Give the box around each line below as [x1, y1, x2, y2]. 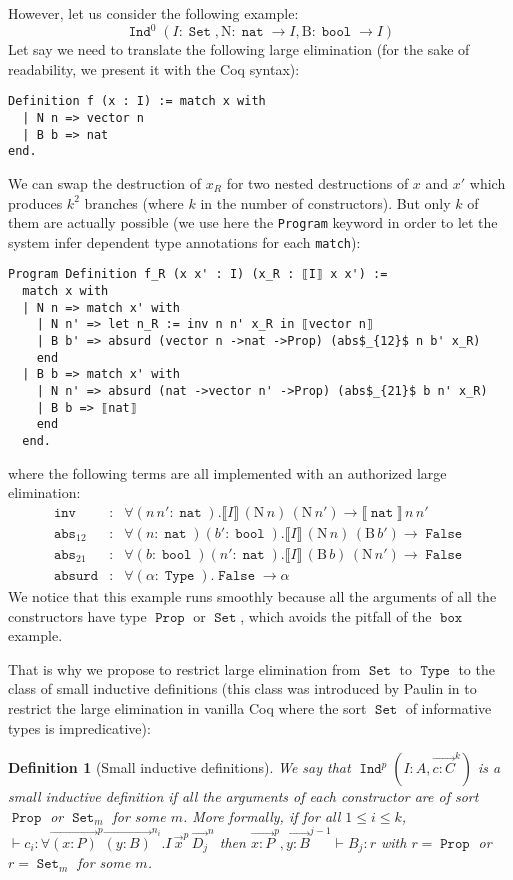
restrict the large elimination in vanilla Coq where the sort [8, 697, 367, 718]
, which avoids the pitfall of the [240, 605, 432, 626]
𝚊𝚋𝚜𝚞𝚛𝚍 [53, 568, 99, 583]
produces [8, 192, 63, 213]
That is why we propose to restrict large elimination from [8, 658, 361, 679]
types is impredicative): [8, 717, 151, 738]
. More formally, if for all [182, 805, 341, 826]
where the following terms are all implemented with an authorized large [8, 462, 447, 483]
